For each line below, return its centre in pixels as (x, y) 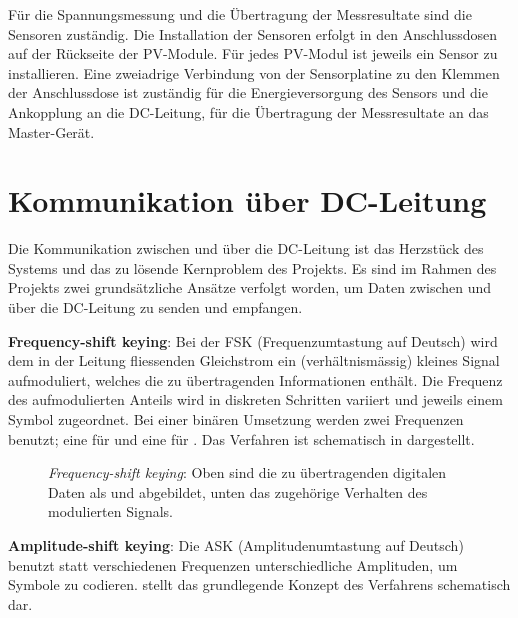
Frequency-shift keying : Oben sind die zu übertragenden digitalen (247, 472)
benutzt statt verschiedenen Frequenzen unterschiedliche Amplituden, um (233, 564)
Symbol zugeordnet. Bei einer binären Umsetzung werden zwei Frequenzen (236, 419)
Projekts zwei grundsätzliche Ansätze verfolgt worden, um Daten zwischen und (250, 287)
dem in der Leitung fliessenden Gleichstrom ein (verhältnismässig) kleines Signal (254, 360)
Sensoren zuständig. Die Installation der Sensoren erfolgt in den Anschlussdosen (253, 33)
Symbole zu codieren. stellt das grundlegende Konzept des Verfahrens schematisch (259, 584)
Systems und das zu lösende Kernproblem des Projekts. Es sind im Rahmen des (252, 267)
